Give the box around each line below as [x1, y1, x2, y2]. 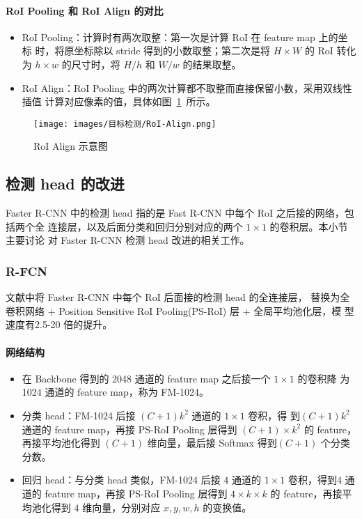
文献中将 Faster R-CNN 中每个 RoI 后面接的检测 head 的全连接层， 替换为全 [6, 290, 350, 304]
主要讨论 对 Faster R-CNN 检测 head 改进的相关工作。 [6, 233, 250, 247]
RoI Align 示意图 [33, 139, 108, 153]
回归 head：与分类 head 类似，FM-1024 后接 [22, 472, 221, 487]
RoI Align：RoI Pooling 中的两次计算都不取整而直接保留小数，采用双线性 [22, 80, 352, 95]
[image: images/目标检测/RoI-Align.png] [33, 118, 217, 129]
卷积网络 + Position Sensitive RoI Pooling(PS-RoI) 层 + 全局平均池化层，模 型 [6, 303, 354, 318]
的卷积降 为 [297, 371, 350, 385]
